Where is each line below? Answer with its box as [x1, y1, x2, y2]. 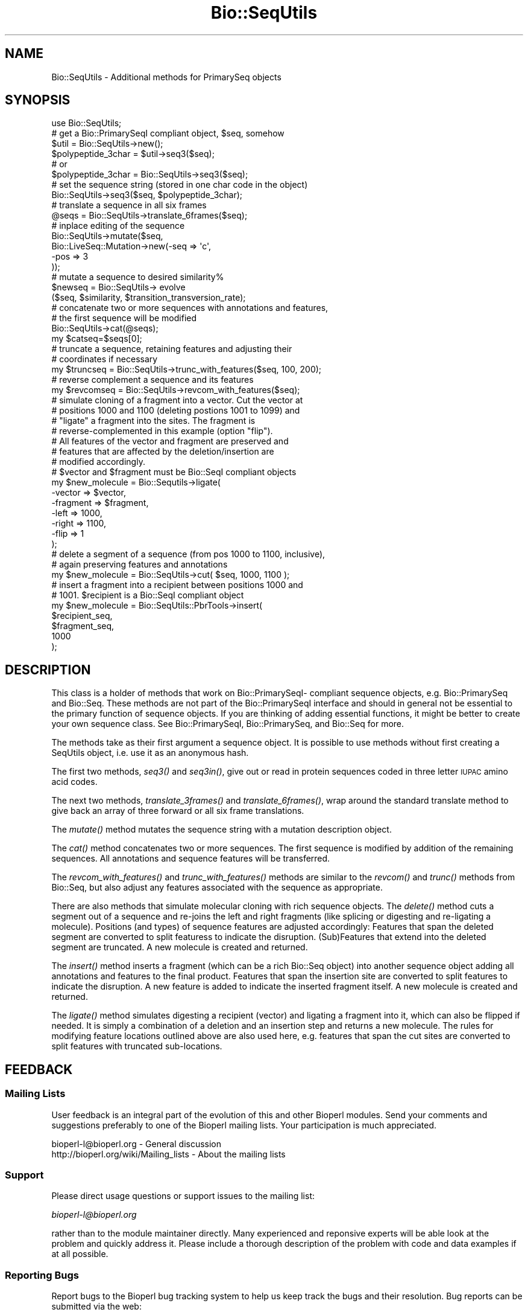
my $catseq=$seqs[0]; [51, 333, 142, 344]
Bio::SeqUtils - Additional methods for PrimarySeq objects [51, 71, 281, 82]
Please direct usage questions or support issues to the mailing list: [51, 1191, 315, 1201]
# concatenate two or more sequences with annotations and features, [51, 302, 328, 313]
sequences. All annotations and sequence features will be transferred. [51, 853, 330, 864]
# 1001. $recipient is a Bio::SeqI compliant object [51, 590, 244, 601]
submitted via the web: [51, 1301, 142, 1311]
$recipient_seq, [51, 610, 113, 621]
